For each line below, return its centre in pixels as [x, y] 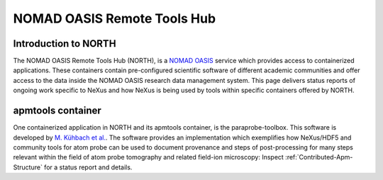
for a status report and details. [88, 167]
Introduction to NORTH [65, 44]
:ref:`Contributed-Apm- [319, 157]
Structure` [28, 167]
